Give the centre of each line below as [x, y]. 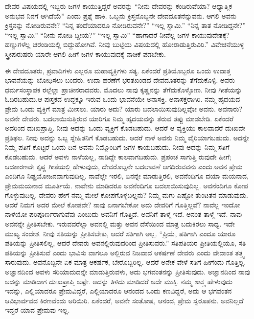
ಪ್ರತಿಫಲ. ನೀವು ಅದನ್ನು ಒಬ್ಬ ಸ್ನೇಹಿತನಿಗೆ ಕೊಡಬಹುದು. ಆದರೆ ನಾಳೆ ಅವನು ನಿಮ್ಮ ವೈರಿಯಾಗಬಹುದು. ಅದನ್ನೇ [127, 137]
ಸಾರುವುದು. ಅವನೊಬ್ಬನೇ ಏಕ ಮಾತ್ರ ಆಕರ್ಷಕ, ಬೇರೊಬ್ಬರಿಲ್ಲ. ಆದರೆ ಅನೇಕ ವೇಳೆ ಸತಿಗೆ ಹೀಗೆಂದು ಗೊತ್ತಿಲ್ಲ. [126, 262]
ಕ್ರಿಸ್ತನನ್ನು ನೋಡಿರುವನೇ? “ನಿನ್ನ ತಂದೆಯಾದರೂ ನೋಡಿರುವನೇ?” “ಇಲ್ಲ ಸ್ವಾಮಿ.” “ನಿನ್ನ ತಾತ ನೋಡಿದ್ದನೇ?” [125, 25]
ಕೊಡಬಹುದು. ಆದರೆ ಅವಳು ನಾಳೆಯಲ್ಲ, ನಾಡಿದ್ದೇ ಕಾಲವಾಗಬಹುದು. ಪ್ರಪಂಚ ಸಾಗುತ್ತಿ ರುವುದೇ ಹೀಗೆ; [118, 156]
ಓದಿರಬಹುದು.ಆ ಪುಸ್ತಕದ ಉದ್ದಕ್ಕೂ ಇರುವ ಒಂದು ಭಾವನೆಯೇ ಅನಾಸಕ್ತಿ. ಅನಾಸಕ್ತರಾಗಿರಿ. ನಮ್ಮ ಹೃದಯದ [123, 99]
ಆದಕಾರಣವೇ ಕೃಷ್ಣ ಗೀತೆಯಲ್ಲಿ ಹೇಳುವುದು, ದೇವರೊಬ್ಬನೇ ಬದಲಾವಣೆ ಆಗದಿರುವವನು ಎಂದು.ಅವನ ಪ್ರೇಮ [124, 166]
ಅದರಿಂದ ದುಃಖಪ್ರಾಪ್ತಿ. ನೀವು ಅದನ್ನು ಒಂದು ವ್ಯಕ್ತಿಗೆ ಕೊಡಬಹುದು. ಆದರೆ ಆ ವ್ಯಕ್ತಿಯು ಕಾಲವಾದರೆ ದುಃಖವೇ [125, 128]
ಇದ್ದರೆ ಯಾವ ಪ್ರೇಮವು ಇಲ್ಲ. [37, 310]
